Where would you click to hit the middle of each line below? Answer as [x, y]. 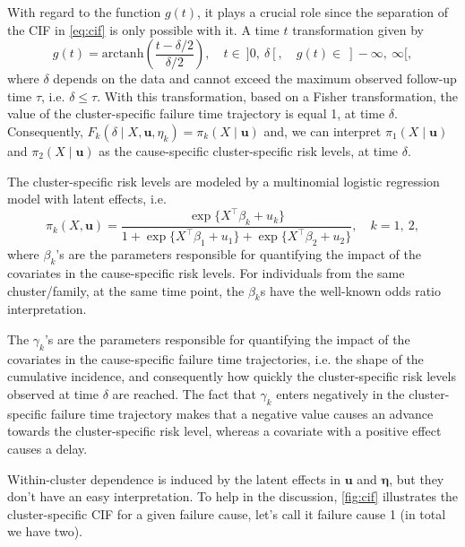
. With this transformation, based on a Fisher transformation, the [278, 96]
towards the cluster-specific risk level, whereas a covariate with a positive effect [224, 431]
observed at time [53, 393]
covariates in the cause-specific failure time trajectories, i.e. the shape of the [215, 358]
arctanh [123, 54]
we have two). [45, 531]
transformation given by [358, 29]
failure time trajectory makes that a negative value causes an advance [242, 413]
